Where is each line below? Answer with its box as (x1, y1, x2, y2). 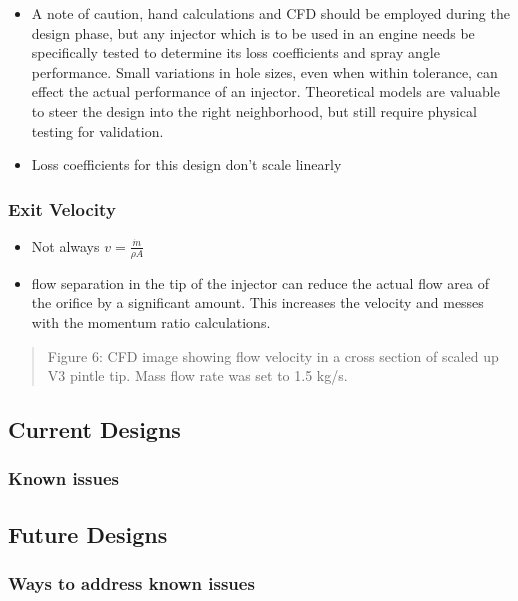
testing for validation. (31, 120, 164, 141)
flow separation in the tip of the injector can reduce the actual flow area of (31, 272, 489, 293)
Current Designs (8, 414, 181, 445)
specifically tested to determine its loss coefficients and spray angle (31, 42, 440, 63)
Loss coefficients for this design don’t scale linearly (31, 154, 342, 175)
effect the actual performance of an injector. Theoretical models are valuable (31, 81, 500, 102)
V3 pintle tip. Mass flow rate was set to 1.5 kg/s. (47, 365, 348, 386)
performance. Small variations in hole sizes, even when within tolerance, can (31, 61, 498, 82)
